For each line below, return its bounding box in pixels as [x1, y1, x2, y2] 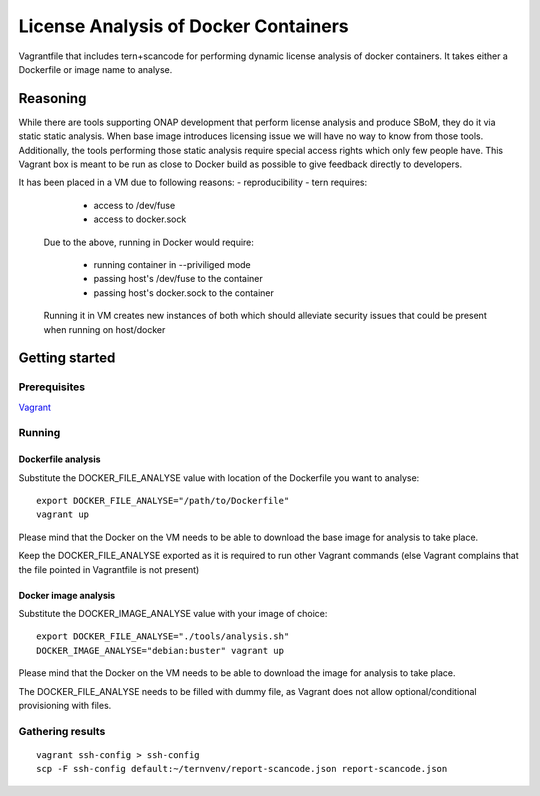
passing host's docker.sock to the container [93, 286, 275, 299]
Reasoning [18, 90, 87, 107]
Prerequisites [18, 380, 85, 394]
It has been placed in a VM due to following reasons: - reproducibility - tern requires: [18, 176, 368, 189]
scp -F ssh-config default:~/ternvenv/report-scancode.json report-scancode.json [36, 763, 448, 775]
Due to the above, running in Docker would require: [43, 236, 255, 248]
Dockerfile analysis [18, 453, 101, 465]
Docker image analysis [18, 589, 116, 601]
